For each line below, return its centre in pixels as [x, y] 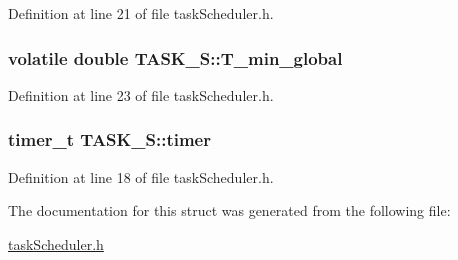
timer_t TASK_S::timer [109, 139]
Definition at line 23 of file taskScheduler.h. [141, 94]
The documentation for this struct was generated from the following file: [229, 210]
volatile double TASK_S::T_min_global [175, 57]
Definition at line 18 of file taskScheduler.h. [141, 176]
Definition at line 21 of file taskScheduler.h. [141, 13]
